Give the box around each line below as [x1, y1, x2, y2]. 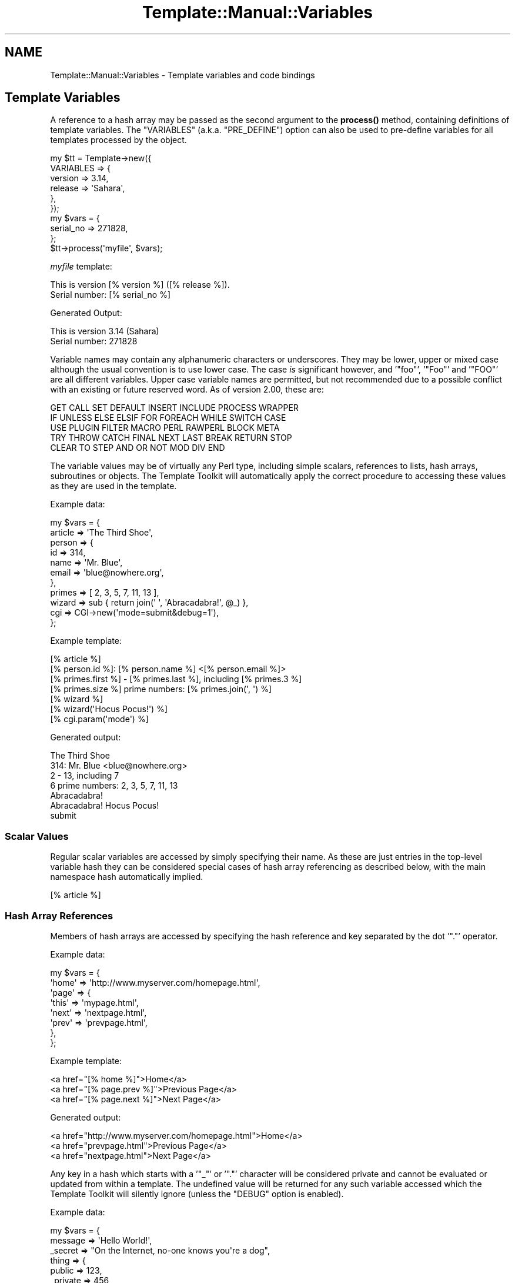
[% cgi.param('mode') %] [50, 714, 149, 724]
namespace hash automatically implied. [50, 872, 203, 882]
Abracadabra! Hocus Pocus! [50, 800, 159, 811]
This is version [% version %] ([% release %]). [50, 280, 230, 290]
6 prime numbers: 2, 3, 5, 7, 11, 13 [50, 780, 178, 791]
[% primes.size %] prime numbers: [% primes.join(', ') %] [50, 684, 272, 694]
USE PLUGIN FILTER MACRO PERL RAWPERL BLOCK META [50, 423, 280, 433]
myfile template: [50, 261, 112, 272]
